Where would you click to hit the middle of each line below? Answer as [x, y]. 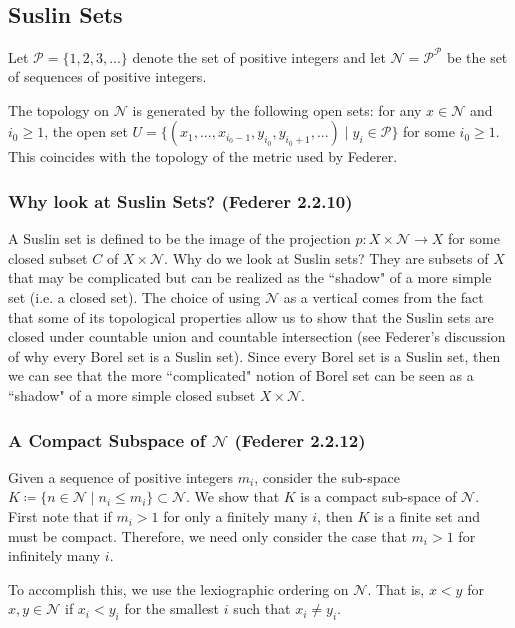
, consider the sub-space [327, 476]
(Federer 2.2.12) [300, 439]
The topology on [59, 109]
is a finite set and [427, 516]
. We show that [233, 496]
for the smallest [172, 608]
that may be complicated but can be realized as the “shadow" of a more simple [250, 277]
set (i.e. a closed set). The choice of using [134, 297]
